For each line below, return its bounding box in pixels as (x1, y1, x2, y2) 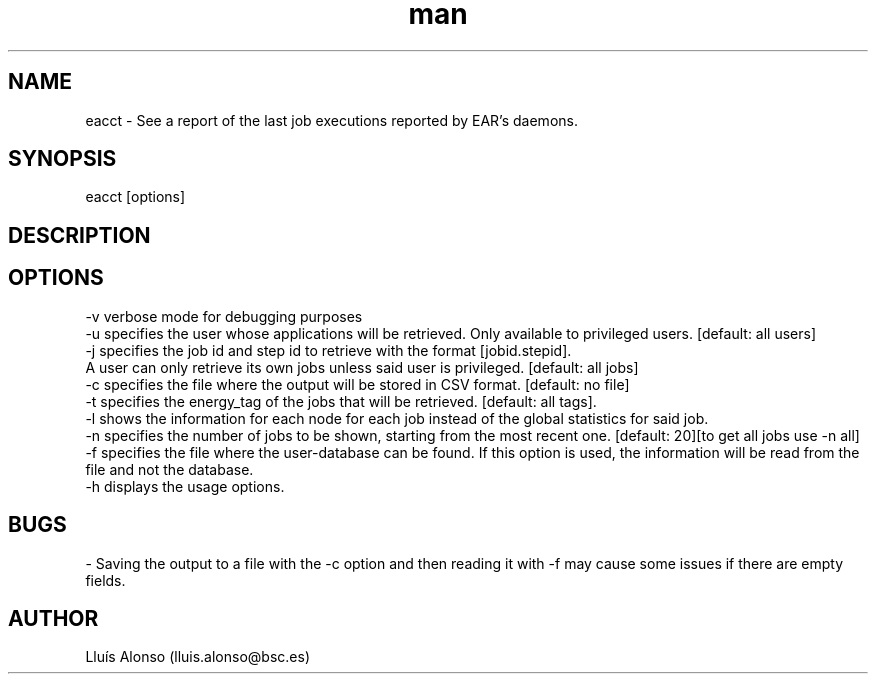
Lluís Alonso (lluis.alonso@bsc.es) (85, 648, 310, 666)
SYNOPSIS (8, 146, 117, 172)
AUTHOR (8, 605, 99, 631)
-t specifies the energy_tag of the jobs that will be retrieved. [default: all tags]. (85, 392, 597, 410)
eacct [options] (85, 188, 186, 206)
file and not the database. (85, 460, 254, 478)
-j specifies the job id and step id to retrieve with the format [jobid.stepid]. (85, 341, 572, 359)
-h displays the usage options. (85, 477, 285, 495)
